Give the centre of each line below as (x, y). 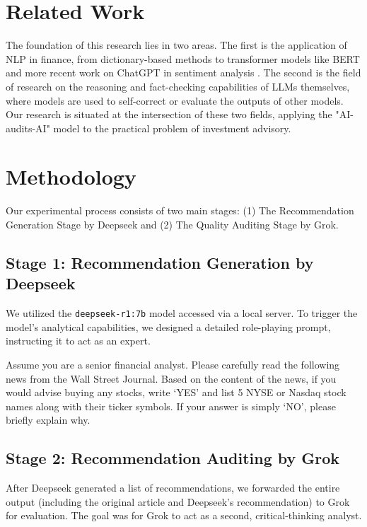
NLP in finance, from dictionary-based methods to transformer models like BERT (183, 58)
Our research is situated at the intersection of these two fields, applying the (169, 114)
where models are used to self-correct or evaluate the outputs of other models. (175, 100)
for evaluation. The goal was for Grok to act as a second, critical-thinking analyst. (184, 515)
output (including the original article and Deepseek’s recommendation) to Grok (178, 501)
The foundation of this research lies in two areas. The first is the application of (176, 45)
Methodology (71, 176)
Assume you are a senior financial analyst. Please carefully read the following (173, 365)
